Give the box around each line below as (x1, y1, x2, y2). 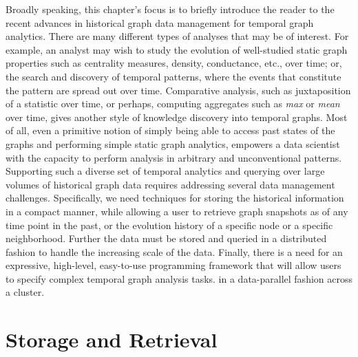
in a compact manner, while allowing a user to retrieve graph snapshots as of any (6, 204, 348, 218)
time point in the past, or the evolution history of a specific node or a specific (6, 217, 333, 232)
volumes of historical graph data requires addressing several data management (6, 177, 335, 191)
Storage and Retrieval (6, 325, 218, 354)
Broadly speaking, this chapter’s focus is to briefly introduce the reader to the (6, 2, 335, 16)
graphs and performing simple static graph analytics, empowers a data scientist (6, 136, 340, 151)
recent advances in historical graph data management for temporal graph (6, 15, 314, 30)
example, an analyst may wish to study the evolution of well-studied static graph (6, 42, 348, 56)
